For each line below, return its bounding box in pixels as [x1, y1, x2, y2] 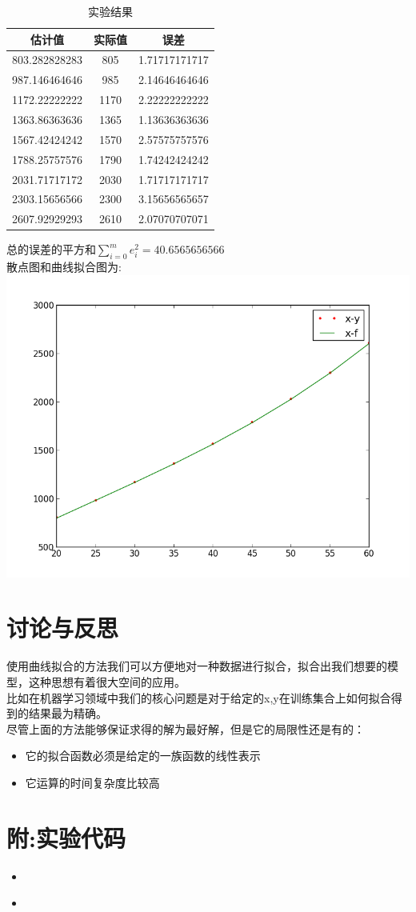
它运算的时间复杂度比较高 [25, 774, 160, 790]
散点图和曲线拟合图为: [6, 258, 122, 275]
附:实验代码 [6, 821, 126, 854]
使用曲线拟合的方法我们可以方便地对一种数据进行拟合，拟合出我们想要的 [6, 658, 387, 674]
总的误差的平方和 [6, 241, 96, 258]
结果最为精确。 [28, 705, 107, 722]
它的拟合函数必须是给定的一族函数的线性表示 [25, 747, 261, 764]
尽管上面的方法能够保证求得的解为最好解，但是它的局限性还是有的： [6, 720, 365, 737]
